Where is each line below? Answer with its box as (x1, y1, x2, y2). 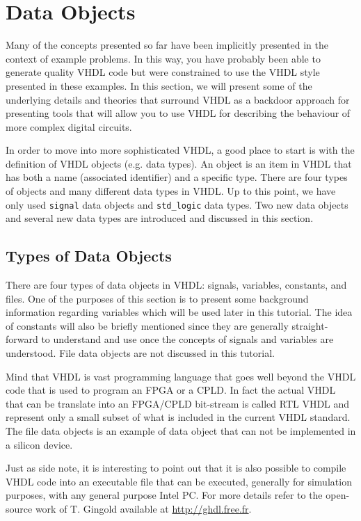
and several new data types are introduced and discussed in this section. (6, 211, 314, 225)
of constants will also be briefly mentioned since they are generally (6, 318, 289, 332)
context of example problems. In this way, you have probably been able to (6, 51, 321, 65)
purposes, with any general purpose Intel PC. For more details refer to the (6, 488, 323, 502)
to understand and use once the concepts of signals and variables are (41, 332, 334, 346)
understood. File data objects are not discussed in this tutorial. (6, 346, 275, 360)
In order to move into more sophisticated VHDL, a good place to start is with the (6, 143, 355, 157)
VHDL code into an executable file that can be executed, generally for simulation (6, 474, 352, 488)
